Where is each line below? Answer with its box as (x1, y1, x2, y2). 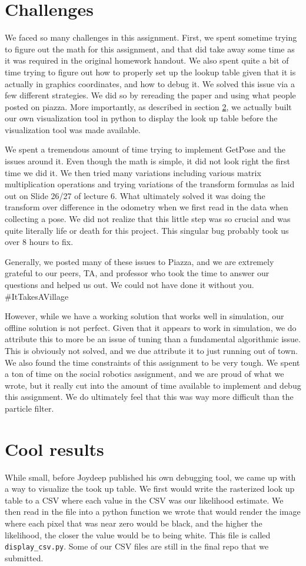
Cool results (5, 436, 104, 461)
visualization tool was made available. (5, 123, 141, 135)
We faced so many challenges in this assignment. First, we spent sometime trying (5, 31, 297, 44)
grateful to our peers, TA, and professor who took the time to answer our (5, 267, 270, 279)
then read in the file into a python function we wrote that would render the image (5, 505, 301, 518)
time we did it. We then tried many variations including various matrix (5, 166, 261, 178)
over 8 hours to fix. (5, 236, 74, 248)
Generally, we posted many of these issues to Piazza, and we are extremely (5, 255, 274, 267)
